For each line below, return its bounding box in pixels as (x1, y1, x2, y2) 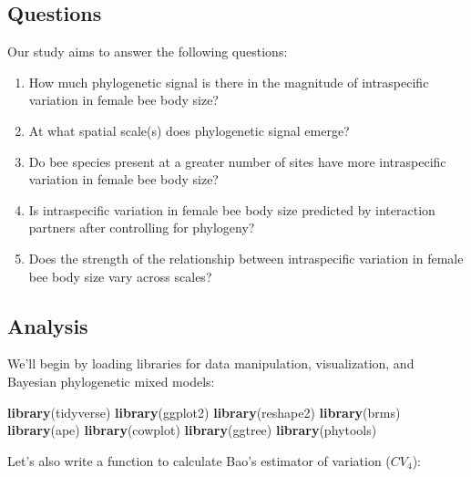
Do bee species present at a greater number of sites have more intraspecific (28, 151, 446, 171)
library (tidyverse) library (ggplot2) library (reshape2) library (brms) (7, 402, 401, 421)
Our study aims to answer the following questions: (7, 42, 288, 61)
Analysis (7, 311, 88, 339)
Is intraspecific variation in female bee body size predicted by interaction (28, 200, 435, 219)
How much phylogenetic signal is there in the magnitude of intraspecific (28, 72, 429, 91)
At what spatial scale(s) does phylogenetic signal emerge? (28, 120, 350, 140)
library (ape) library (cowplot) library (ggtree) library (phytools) (7, 420, 377, 440)
